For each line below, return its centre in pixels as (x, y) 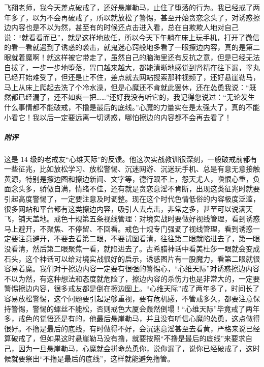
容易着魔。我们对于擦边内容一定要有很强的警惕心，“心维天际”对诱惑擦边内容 (132, 269)
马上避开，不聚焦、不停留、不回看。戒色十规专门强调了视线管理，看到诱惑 (128, 228)
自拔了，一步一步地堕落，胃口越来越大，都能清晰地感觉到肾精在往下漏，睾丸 (132, 67)
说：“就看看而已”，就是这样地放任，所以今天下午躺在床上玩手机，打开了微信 (132, 37)
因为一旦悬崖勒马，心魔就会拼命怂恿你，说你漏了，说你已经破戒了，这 (135, 348)
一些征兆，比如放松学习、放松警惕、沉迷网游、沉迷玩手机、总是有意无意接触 (132, 169)
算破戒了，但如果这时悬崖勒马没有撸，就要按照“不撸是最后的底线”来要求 (125, 338)
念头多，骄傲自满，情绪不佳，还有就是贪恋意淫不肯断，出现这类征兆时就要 (135, 189)
